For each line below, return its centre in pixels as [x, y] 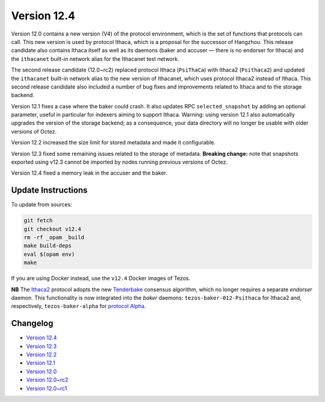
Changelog [32, 323]
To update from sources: [42, 205]
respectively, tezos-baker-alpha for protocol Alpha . [79, 306]
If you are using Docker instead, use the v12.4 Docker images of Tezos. [101, 278]
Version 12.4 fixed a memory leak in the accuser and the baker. [89, 173]
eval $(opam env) [49, 254]
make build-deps [48, 246]
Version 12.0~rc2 [47, 380]
